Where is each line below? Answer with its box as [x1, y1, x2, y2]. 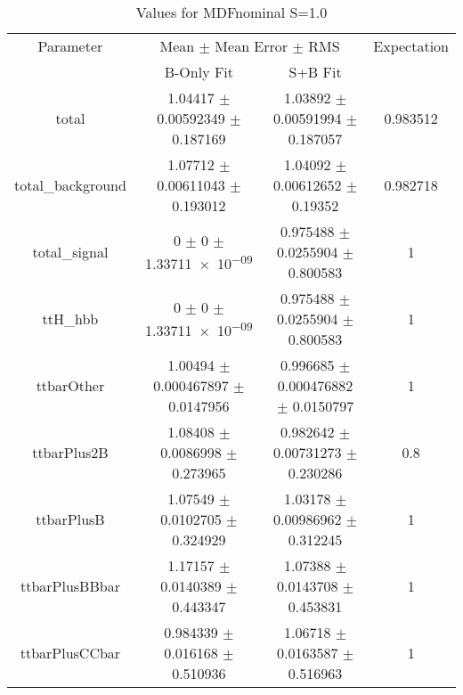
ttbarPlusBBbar [20, 576, 120, 596]
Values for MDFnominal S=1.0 [135, 2, 328, 22]
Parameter [37, 36, 103, 56]
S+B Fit [288, 61, 342, 82]
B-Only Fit [164, 61, 234, 82]
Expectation [373, 36, 449, 56]
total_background [14, 175, 126, 195]
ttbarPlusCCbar [20, 642, 121, 663]
